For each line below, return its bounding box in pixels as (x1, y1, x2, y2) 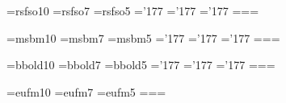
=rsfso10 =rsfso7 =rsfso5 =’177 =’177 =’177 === (6, 2, 259, 19)
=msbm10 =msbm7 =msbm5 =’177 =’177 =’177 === (6, 29, 280, 46)
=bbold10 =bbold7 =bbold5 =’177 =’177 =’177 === (6, 56, 275, 73)
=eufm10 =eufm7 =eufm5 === (6, 83, 166, 100)
